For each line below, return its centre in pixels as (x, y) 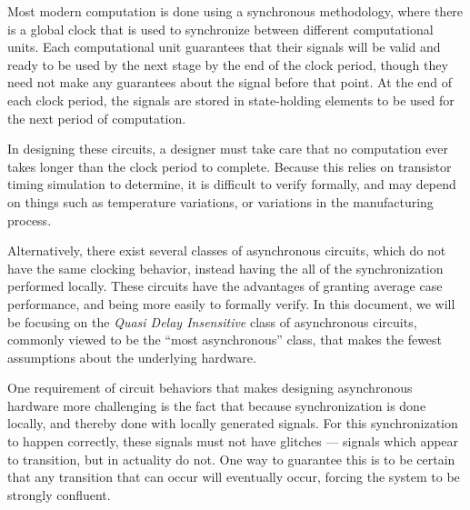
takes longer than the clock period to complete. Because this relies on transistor (230, 166)
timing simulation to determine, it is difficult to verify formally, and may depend (232, 184)
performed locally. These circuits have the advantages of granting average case (225, 286)
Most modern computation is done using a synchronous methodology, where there (235, 11)
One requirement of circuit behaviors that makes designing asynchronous (210, 388)
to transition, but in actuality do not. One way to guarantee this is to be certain (231, 459)
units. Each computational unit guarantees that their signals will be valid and (224, 47)
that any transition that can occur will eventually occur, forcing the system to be (234, 477)
